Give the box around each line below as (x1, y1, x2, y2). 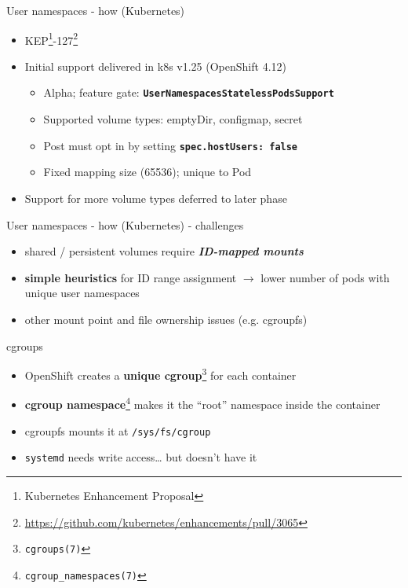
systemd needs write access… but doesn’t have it (24, 449, 257, 465)
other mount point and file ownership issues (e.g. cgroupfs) (24, 311, 308, 327)
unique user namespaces (24, 285, 140, 301)
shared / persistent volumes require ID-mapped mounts (24, 243, 304, 259)
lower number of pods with (260, 269, 390, 285)
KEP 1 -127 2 (24, 29, 78, 48)
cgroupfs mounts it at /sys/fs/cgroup (24, 422, 211, 439)
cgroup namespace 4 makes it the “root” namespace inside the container (24, 394, 381, 412)
